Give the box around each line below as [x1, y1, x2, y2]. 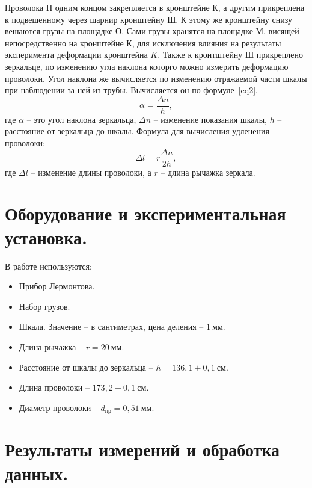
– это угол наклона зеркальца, [26, 113, 136, 125]
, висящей [263, 25, 299, 37]
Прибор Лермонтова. [19, 280, 95, 292]
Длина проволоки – [19, 381, 90, 394]
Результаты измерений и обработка [5, 437, 280, 462]
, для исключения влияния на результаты [132, 36, 281, 49]
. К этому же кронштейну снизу [176, 13, 292, 25]
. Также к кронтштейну [158, 48, 243, 61]
